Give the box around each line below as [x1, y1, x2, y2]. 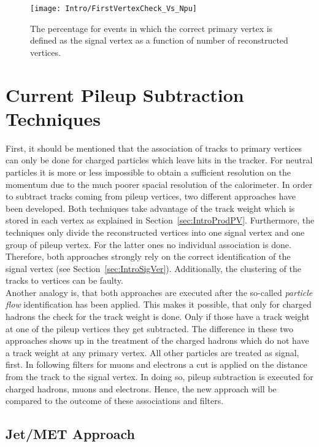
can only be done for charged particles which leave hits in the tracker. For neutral [6, 154, 313, 166]
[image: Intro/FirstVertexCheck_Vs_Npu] [30, 4, 198, 13]
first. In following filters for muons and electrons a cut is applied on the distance [6, 358, 307, 371]
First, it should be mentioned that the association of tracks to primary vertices [6, 141, 302, 154]
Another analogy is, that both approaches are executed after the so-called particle [6, 286, 313, 298]
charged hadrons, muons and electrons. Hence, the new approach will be [6, 382, 277, 395]
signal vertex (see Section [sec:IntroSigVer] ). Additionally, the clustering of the [6, 262, 301, 274]
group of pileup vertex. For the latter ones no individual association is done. [6, 238, 291, 251]
